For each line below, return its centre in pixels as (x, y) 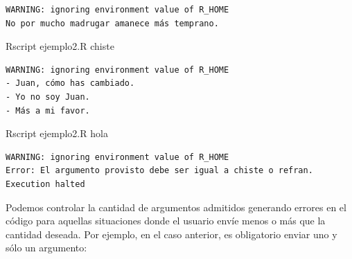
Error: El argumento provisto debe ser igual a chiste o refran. (159, 171)
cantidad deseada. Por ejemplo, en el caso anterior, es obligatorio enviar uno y (171, 234)
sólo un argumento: (46, 248)
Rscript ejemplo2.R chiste (60, 46)
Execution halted (45, 184)
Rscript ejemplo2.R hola (57, 133)
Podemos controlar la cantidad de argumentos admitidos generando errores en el (176, 207)
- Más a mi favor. (48, 110)
